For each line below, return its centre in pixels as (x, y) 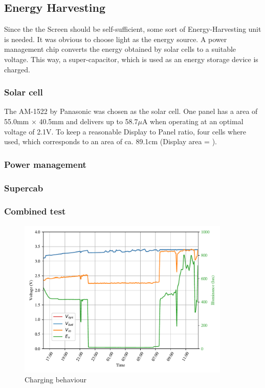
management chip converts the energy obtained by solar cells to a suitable (120, 49)
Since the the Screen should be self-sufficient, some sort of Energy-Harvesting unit (133, 29)
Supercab (24, 188)
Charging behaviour (56, 380)
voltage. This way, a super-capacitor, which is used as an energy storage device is (131, 59)
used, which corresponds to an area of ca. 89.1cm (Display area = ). (111, 141)
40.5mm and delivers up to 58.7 (89, 121)
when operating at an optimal (197, 121)
